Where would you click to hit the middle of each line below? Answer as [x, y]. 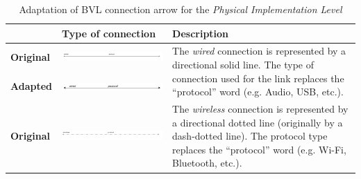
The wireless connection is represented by [260, 109]
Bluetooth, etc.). [207, 163]
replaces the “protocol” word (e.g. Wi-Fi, [259, 149]
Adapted [32, 85]
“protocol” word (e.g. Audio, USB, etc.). [258, 92]
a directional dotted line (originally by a [258, 122]
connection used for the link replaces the [258, 78]
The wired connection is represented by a [259, 51]
